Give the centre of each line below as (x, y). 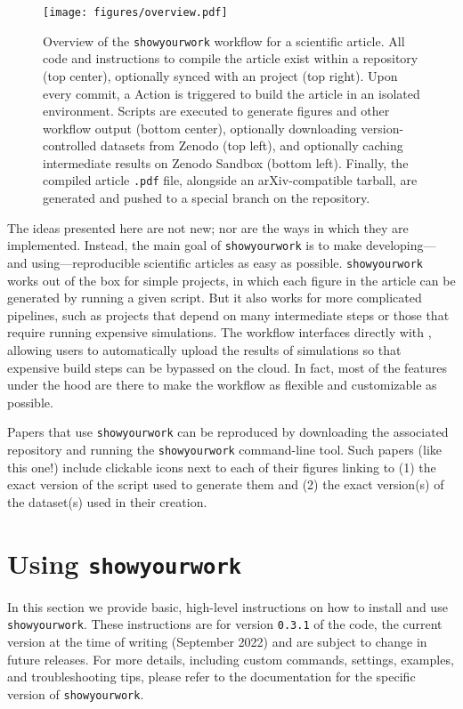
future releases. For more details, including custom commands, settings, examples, (231, 659)
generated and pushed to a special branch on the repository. (207, 198)
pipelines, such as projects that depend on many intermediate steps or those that (228, 314)
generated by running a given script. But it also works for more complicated (215, 298)
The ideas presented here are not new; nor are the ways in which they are (208, 227)
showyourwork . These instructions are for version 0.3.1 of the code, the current (225, 624)
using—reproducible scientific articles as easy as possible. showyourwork (227, 262)
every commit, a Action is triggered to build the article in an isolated (231, 93)
